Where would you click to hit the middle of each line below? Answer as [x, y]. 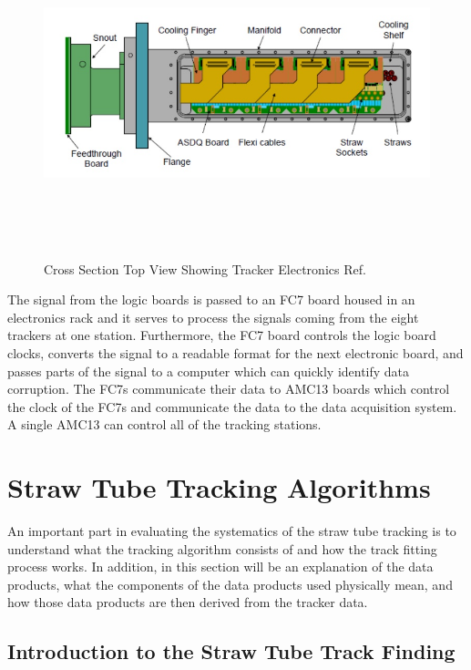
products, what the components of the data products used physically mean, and [230, 584]
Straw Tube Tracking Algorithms [219, 487]
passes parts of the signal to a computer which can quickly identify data [209, 371]
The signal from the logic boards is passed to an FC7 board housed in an [211, 299]
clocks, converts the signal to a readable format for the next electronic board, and [235, 353]
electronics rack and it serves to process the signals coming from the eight [213, 317]
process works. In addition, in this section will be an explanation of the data [220, 567]
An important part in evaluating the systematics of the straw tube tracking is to [232, 531]
